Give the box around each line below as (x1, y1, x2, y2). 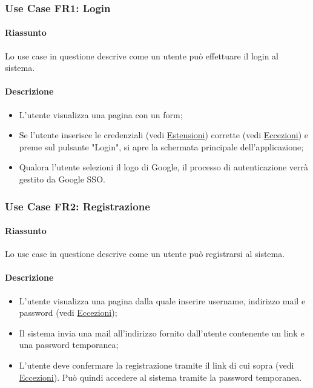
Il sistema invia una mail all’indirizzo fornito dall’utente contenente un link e (19, 326, 305, 339)
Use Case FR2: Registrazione (5, 198, 150, 213)
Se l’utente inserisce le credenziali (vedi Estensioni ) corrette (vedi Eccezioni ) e (19, 129, 309, 141)
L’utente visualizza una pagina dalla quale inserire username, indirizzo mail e (19, 294, 306, 307)
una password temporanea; (19, 338, 119, 351)
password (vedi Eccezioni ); (19, 306, 117, 319)
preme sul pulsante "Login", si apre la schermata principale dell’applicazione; (19, 140, 304, 153)
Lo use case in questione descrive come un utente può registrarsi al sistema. (5, 247, 285, 260)
